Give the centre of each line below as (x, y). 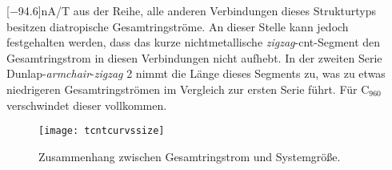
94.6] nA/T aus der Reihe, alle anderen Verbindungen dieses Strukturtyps (197, 10)
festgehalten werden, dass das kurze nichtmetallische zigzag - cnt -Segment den (194, 42)
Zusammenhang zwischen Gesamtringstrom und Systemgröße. (190, 156)
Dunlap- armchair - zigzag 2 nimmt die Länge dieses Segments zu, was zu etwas (196, 73)
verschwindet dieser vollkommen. (87, 105)
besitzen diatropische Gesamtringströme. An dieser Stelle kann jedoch (178, 26)
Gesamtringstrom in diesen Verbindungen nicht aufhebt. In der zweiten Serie (194, 57)
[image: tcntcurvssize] (102, 131)
